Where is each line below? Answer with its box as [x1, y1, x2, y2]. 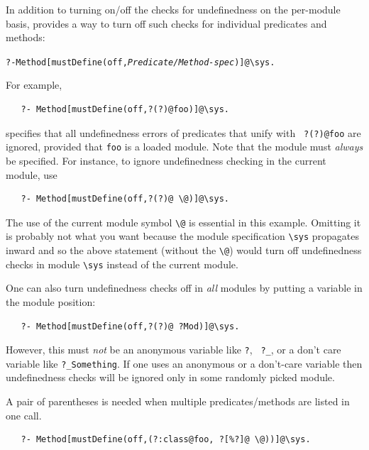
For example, [6, 77, 62, 92]
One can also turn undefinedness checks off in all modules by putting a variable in [6, 280, 363, 295]
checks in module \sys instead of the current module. [6, 256, 238, 271]
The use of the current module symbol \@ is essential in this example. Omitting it [6, 214, 361, 229]
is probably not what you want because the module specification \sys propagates [6, 229, 360, 243]
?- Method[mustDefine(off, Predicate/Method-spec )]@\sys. [6, 57, 275, 67]
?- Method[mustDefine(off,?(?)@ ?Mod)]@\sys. [21, 321, 240, 331]
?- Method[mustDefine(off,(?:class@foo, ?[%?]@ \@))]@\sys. [21, 434, 311, 445]
